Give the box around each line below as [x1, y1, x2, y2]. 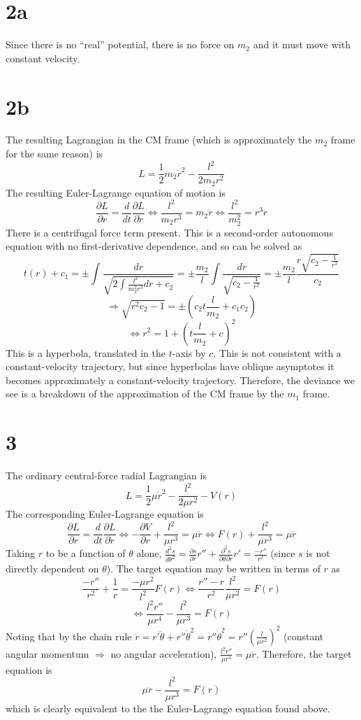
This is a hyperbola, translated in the [6, 345, 165, 360]
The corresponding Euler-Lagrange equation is [6, 507, 204, 521]
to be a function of [45, 546, 126, 560]
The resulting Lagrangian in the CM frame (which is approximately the [6, 132, 312, 147]
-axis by [172, 345, 206, 360]
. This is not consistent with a [213, 345, 341, 360]
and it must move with [253, 37, 351, 52]
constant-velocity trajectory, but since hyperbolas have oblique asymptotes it [6, 359, 334, 374]
